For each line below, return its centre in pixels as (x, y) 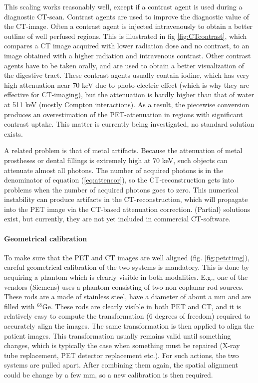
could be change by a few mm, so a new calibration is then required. (109, 374)
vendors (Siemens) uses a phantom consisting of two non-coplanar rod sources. (124, 287)
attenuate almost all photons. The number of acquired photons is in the (114, 170)
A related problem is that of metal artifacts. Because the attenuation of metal (123, 150)
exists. (13, 133)
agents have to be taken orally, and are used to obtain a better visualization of (124, 65)
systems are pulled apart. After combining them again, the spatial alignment (121, 365)
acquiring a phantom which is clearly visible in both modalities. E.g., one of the (126, 277)
